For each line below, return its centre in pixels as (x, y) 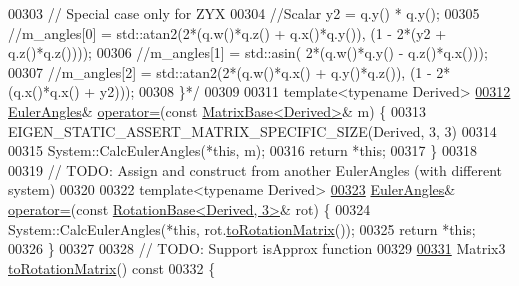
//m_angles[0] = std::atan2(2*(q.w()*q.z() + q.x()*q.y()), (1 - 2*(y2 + (227, 32)
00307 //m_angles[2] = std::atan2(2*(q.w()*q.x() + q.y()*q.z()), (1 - (220, 71)
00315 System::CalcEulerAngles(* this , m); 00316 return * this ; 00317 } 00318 (242, 150)
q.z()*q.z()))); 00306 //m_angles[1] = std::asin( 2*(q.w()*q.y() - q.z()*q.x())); (248, 52)
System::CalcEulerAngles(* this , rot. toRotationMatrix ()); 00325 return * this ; (242, 228)
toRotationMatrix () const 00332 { (112, 267)
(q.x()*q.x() (44, 91)
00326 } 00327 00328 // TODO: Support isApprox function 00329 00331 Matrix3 (257, 248)
